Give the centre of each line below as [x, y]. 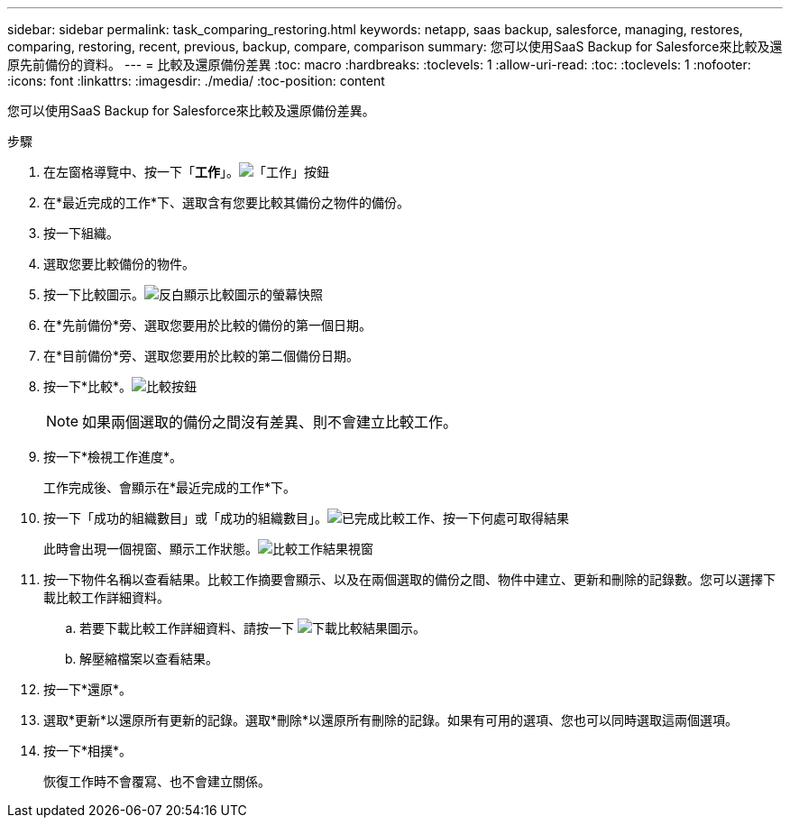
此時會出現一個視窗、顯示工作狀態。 [151, 549]
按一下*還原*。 [88, 689]
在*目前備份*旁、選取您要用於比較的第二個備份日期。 [202, 356]
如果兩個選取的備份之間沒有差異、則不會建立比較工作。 [270, 422]
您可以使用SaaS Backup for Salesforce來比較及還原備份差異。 [191, 110]
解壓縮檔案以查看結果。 [149, 659]
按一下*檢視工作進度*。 [113, 457]
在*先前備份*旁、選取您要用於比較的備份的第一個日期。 [208, 325]
